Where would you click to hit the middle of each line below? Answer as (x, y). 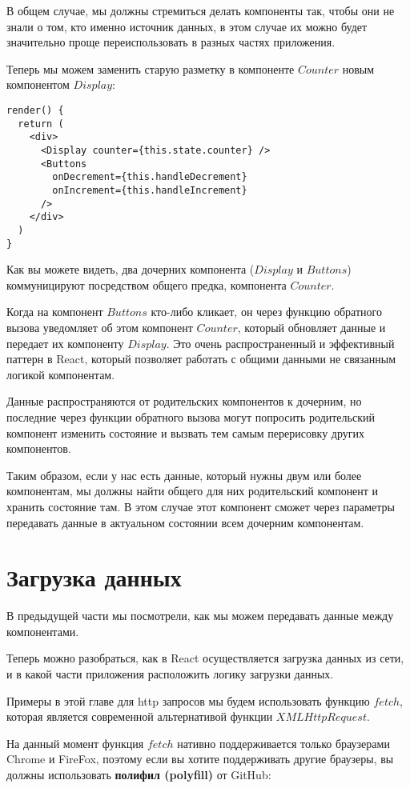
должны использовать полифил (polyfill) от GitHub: (139, 774)
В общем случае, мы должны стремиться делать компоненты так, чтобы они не (201, 10)
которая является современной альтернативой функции (140, 716)
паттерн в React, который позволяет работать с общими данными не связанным (201, 359)
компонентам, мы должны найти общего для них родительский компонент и (193, 491)
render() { (35, 110)
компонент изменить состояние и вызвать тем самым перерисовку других (186, 432)
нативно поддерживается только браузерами (283, 743)
